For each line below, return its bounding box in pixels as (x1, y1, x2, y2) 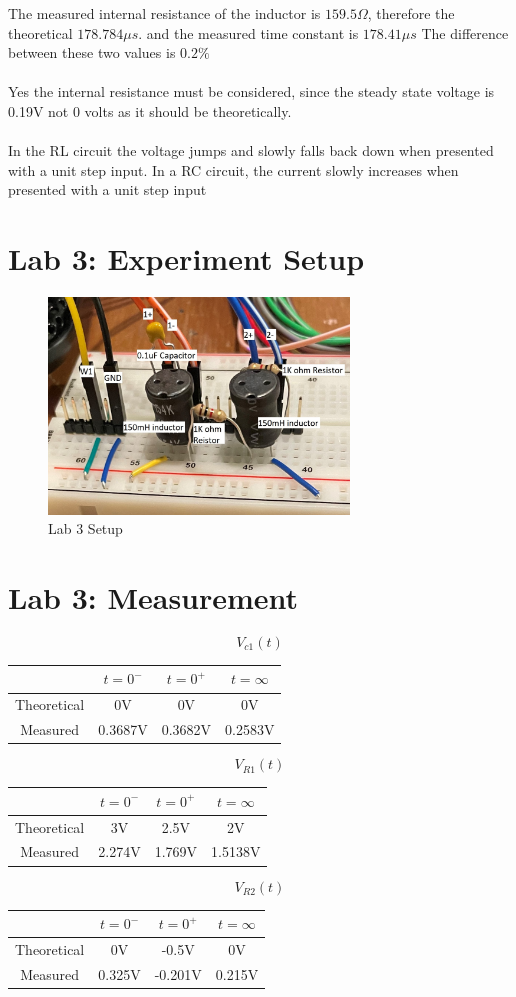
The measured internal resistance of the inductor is (8, 3, 321, 23)
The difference (421, 22, 509, 43)
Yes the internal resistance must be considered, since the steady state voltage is (8, 81, 495, 102)
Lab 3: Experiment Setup (8, 238, 365, 279)
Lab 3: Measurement (8, 577, 299, 618)
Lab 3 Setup (48, 518, 123, 539)
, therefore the (367, 3, 455, 23)
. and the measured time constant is (138, 22, 359, 43)
